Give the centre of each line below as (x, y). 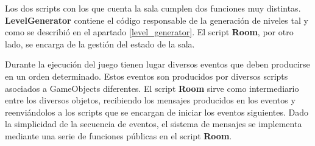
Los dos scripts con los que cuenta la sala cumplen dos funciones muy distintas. (153, 8)
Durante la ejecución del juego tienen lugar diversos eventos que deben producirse (157, 64)
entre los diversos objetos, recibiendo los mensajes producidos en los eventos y (150, 100)
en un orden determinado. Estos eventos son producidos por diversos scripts (147, 76)
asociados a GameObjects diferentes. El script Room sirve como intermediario (152, 88)
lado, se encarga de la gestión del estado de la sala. (100, 43)
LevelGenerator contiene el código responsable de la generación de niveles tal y (157, 20)
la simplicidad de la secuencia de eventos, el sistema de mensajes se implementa (154, 124)
